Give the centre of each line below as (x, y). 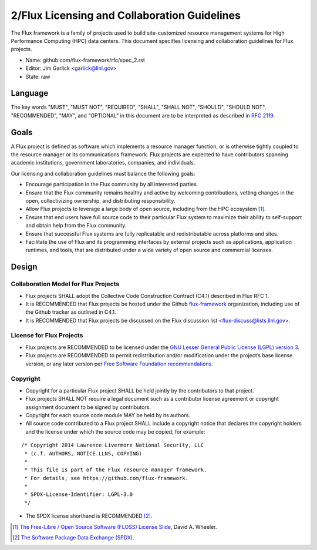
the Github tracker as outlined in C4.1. (71, 312)
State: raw (38, 76)
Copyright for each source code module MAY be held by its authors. (108, 415)
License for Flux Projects (47, 336)
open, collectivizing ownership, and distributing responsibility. (100, 201)
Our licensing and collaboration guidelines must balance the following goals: (103, 173)
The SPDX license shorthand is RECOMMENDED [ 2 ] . (89, 516)
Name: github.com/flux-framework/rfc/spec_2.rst (85, 60)
